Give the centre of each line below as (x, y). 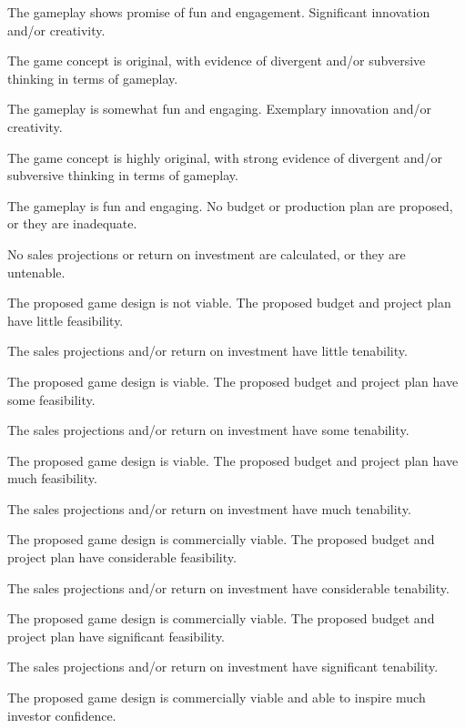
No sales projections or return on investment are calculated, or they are (207, 253)
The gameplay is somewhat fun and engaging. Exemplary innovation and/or (219, 109)
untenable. (36, 272)
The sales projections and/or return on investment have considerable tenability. (228, 587)
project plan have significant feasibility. (116, 636)
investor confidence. (62, 715)
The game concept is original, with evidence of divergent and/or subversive (217, 61)
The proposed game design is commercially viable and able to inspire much (217, 698)
